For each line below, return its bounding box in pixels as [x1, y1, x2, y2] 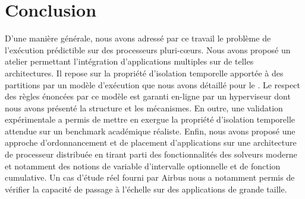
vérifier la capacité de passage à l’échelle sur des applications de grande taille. [5, 182, 287, 195]
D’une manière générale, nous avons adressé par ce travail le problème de [5, 32, 271, 44]
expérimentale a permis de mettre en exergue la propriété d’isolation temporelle [5, 113, 295, 126]
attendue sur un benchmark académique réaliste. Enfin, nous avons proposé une [5, 124, 295, 137]
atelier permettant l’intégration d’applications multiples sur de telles [5, 55, 254, 68]
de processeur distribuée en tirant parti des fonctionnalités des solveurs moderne [5, 148, 297, 161]
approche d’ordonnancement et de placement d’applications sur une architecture [5, 136, 297, 149]
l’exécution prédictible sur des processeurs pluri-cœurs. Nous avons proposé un [5, 43, 291, 56]
